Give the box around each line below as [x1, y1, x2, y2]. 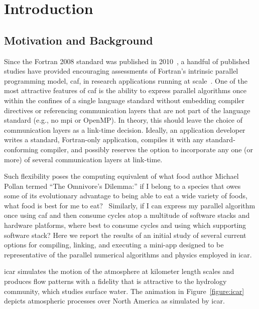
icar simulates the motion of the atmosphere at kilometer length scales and [4, 266, 234, 276]
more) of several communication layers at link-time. [4, 154, 163, 164]
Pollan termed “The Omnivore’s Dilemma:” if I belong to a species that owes [4, 180, 241, 191]
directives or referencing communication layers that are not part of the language [4, 105, 250, 115]
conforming [4, 144, 39, 154]
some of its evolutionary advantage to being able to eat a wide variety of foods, [4, 190, 247, 201]
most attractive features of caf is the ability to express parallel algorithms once [4, 85, 246, 96]
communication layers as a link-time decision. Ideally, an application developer [4, 124, 245, 135]
